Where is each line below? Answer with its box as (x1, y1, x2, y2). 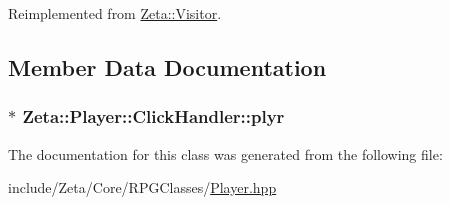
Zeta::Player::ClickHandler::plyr (22, 104, 285, 129)
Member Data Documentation (8, 51, 327, 82)
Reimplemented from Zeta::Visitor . (8, 3, 222, 23)
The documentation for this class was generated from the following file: (8, 143, 443, 164)
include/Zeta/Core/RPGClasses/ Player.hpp (8, 177, 277, 198)
